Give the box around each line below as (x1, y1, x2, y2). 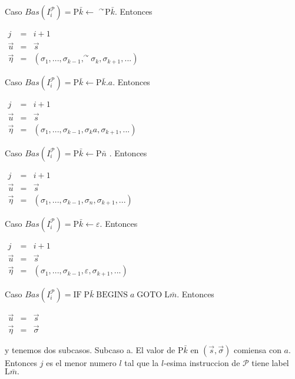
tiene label (251, 356, 289, 368)
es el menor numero (46, 356, 117, 368)
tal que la (124, 356, 159, 368)
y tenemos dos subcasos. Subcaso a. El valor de (5, 343, 175, 355)
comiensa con (233, 343, 281, 355)
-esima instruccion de (164, 356, 240, 368)
